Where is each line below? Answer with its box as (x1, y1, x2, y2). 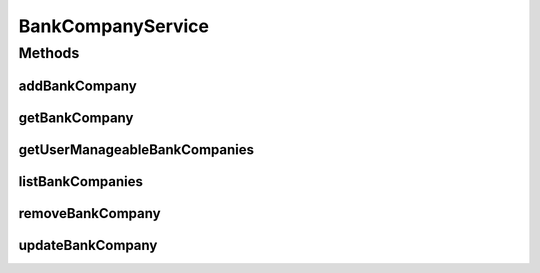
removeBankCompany (18, 205, 161, 222)
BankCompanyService (18, 15, 210, 37)
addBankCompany (18, 77, 137, 94)
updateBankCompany (18, 236, 158, 254)
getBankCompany (18, 109, 134, 126)
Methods (18, 44, 80, 62)
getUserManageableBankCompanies (18, 141, 255, 158)
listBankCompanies (18, 173, 144, 190)
